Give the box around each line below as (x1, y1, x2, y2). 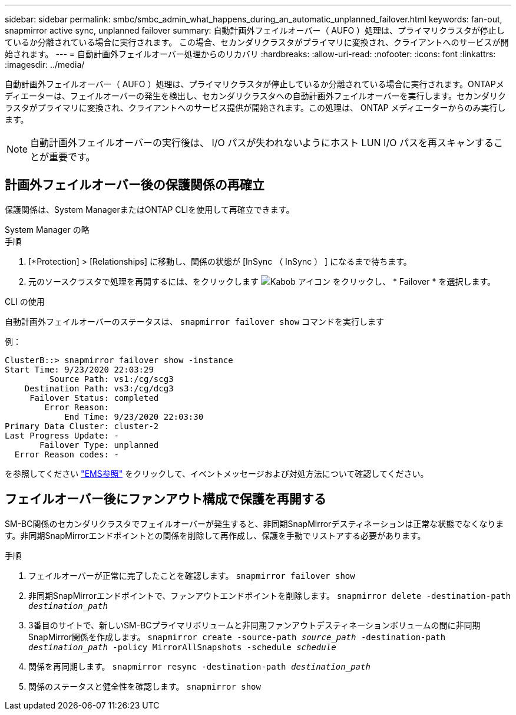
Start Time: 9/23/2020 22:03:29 (5, 364, 154, 374)
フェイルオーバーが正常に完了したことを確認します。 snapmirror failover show (28, 570, 355, 581)
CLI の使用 (5, 296, 45, 307)
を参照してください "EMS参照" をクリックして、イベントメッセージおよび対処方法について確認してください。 (5, 468, 429, 479)
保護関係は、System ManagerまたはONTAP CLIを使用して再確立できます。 (5, 204, 295, 215)
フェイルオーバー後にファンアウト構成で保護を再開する (5, 492, 326, 507)
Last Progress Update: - (5, 430, 119, 440)
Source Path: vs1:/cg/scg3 (49, 374, 174, 384)
